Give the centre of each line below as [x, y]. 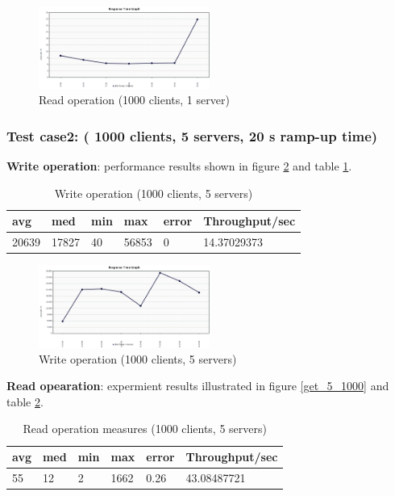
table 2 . [25, 401]
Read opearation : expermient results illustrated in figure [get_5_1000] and [198, 386]
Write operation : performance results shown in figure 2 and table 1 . [179, 166]
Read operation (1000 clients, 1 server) [134, 100]
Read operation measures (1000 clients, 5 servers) [145, 429]
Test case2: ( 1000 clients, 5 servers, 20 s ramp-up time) [192, 135]
